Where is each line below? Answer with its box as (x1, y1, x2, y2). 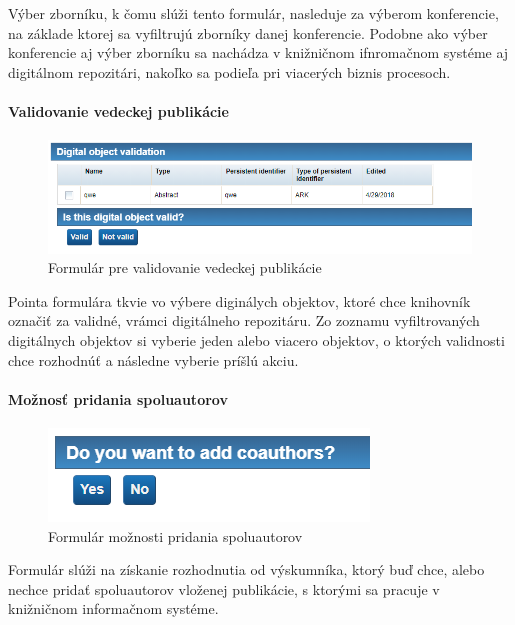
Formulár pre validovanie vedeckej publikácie (48, 257, 322, 278)
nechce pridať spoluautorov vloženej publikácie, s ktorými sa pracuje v (8, 578, 440, 599)
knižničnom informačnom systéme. (8, 598, 219, 619)
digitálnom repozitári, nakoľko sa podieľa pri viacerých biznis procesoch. (8, 61, 451, 82)
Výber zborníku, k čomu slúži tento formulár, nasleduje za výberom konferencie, (8, 3, 499, 23)
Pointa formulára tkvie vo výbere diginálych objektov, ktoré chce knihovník (8, 290, 471, 311)
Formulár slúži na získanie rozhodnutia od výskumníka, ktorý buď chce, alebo (8, 559, 485, 580)
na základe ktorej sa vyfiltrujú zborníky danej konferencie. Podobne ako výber (8, 22, 488, 43)
